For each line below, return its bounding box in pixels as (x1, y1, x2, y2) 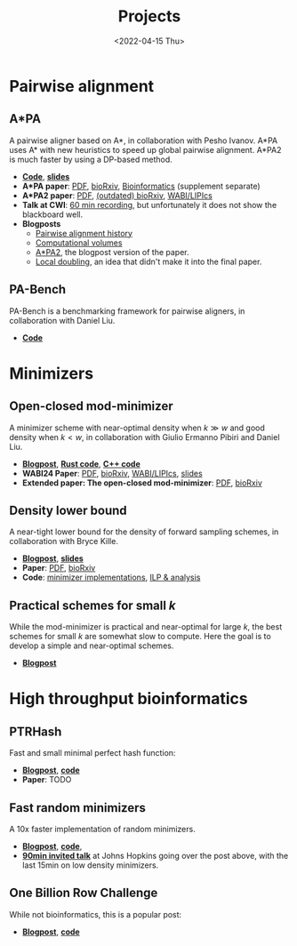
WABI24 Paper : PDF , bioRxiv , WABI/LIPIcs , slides (21, 468, 203, 478)
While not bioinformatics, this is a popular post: (9, 909, 182, 919)
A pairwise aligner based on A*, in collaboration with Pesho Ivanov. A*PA (9, 135, 278, 146)
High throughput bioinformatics (9, 689, 248, 709)
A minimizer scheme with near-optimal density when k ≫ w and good (9, 422, 265, 433)
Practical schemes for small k (9, 597, 176, 613)
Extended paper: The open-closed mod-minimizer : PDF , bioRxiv (21, 477, 262, 488)
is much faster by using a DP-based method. (9, 154, 173, 164)
